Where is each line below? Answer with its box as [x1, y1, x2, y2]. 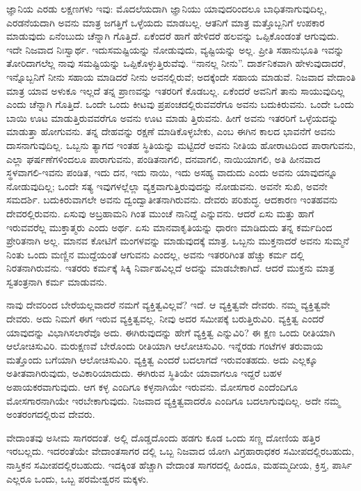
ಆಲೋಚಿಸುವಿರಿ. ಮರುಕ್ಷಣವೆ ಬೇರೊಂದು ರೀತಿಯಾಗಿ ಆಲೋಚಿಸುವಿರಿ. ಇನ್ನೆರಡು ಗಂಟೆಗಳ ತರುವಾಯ [6, 338, 323, 353]
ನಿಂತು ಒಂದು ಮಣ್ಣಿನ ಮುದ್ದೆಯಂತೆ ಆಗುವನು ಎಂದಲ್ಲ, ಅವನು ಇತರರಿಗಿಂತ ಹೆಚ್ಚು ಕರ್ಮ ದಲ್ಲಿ [6, 247, 305, 261]
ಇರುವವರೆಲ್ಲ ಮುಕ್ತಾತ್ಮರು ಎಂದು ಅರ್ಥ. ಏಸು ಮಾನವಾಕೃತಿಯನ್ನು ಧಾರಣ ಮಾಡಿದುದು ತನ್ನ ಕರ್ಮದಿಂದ [6, 219, 332, 234]
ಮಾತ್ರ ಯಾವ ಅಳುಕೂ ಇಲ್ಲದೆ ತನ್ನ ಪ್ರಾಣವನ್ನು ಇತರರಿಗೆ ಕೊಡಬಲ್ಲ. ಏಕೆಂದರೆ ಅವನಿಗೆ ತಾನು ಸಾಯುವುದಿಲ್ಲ [6, 83, 345, 98]
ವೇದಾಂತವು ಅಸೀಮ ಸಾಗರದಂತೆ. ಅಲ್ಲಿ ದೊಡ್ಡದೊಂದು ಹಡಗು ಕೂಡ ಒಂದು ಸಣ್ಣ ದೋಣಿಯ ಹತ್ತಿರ [6, 430, 321, 444]
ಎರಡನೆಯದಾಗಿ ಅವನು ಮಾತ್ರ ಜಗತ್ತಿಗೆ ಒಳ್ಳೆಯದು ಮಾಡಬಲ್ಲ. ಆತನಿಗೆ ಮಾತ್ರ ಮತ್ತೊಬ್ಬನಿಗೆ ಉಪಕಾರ [6, 15, 325, 29]
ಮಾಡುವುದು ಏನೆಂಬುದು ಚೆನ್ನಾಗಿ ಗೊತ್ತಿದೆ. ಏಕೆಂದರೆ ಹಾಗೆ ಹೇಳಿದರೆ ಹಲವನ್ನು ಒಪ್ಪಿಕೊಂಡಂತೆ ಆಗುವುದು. [6, 29, 339, 43]
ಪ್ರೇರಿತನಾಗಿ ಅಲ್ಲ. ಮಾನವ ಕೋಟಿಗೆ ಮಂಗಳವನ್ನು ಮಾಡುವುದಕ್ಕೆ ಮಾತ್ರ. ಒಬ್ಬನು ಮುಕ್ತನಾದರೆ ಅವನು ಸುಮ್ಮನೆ [6, 233, 349, 248]
